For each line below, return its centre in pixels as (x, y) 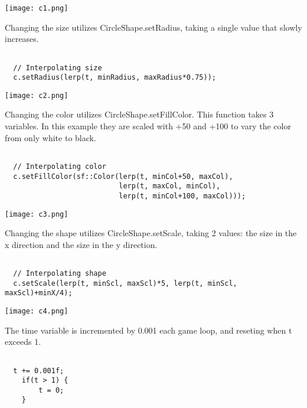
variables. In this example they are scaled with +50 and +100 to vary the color (148, 126)
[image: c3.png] (37, 214)
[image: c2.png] (37, 95)
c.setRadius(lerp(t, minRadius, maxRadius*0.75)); (115, 78)
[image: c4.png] (37, 311)
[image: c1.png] (37, 8)
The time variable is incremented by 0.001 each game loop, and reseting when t (148, 330)
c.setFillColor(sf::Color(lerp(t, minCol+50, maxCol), (123, 176)
